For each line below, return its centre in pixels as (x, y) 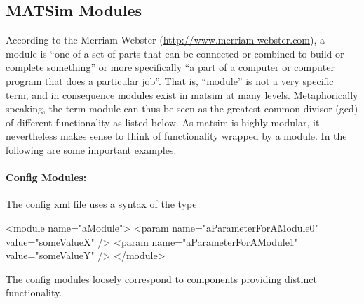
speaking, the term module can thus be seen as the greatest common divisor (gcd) (182, 108)
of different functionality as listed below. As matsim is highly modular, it (163, 122)
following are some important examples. (91, 149)
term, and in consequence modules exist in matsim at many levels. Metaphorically (182, 94)
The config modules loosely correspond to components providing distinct (161, 278)
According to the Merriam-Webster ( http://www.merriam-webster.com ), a (166, 40)
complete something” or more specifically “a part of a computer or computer (170, 67)
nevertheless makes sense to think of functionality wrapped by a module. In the (176, 136)
